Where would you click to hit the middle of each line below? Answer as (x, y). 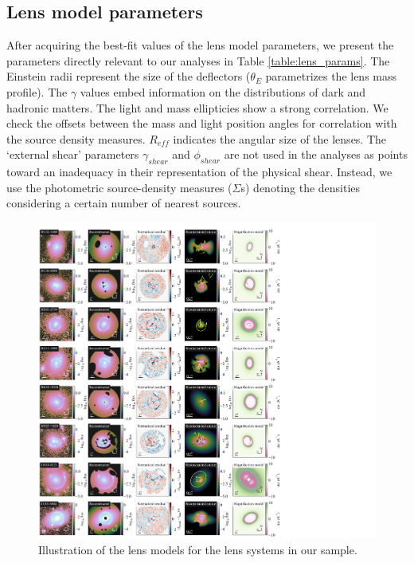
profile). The (37, 91)
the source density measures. (76, 138)
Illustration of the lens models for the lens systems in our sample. (198, 550)
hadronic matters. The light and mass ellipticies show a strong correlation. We (197, 107)
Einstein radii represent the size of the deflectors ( (129, 76)
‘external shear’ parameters (73, 154)
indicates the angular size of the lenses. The (280, 138)
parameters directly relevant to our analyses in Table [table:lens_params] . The (198, 60)
